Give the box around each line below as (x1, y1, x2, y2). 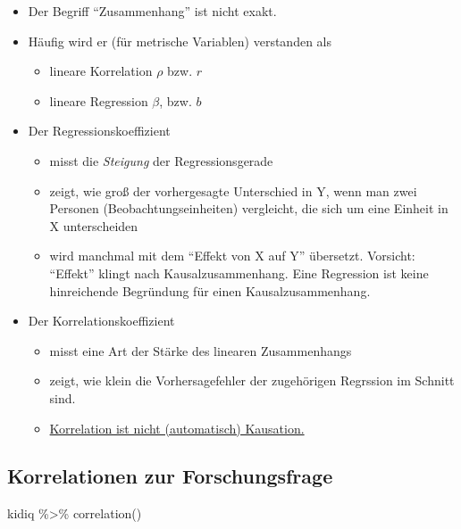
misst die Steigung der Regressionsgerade (49, 151, 273, 169)
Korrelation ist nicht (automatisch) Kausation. (49, 418, 305, 437)
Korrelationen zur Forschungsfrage (7, 462, 333, 490)
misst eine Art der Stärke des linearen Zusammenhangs (49, 341, 352, 360)
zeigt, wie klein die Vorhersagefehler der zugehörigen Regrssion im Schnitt (49, 371, 455, 390)
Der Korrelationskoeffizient (28, 311, 175, 330)
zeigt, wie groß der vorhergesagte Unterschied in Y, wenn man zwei (49, 181, 417, 200)
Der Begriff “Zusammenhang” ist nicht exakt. (28, 2, 277, 20)
